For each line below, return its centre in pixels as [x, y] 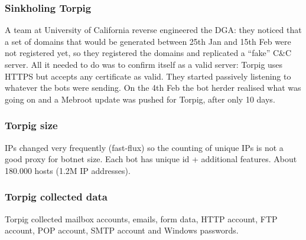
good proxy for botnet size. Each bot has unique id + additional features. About [151, 159]
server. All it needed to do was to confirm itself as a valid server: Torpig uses [144, 64]
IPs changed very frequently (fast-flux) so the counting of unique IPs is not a [144, 147]
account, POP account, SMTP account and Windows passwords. [122, 230]
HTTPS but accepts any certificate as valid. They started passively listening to [148, 76]
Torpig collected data [56, 197]
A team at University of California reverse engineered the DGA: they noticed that [153, 30]
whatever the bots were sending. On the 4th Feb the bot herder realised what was [153, 88]
